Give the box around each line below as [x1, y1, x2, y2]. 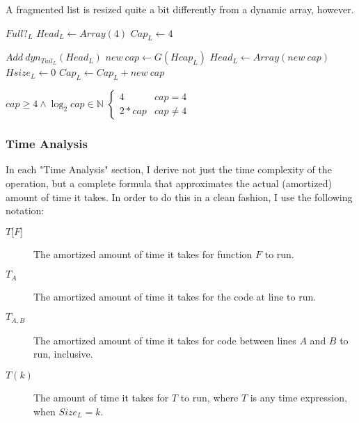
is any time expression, [250, 390, 347, 405]
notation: [6, 203, 45, 218]
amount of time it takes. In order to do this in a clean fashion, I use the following [6, 189, 353, 204]
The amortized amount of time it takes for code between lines [33, 333, 296, 347]
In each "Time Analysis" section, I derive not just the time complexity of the [6, 162, 332, 177]
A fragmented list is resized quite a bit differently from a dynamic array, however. [6, 2, 354, 16]
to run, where [180, 390, 239, 405]
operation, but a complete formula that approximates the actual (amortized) [6, 176, 332, 190]
